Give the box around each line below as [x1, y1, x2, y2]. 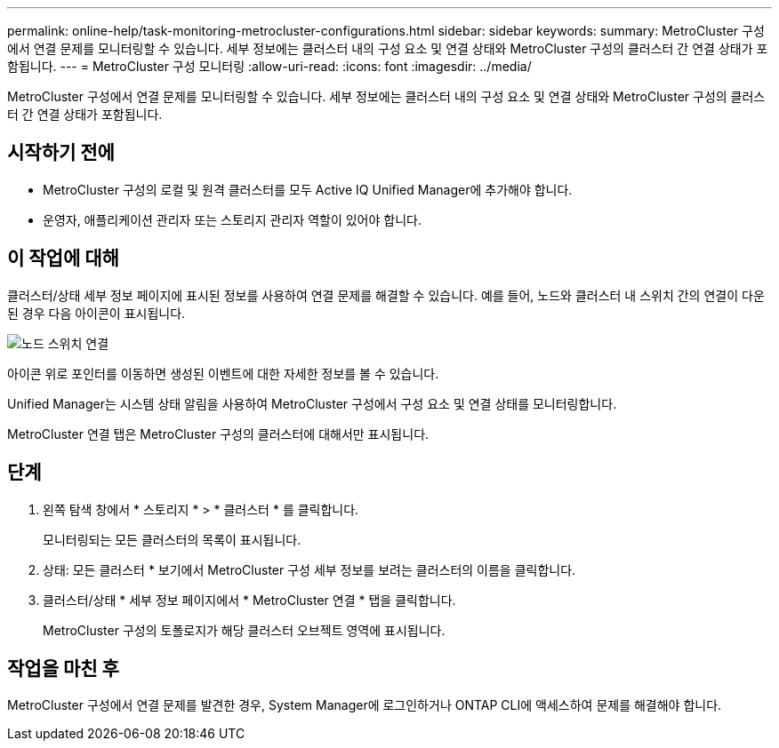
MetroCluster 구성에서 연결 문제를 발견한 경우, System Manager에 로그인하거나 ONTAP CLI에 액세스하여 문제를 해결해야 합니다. [7, 697, 722, 713]
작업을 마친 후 [7, 656, 119, 680]
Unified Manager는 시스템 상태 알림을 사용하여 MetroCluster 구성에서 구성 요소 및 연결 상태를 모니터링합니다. [7, 395, 617, 411]
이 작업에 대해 [7, 247, 119, 270]
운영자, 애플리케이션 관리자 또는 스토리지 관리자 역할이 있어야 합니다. [43, 211, 422, 227]
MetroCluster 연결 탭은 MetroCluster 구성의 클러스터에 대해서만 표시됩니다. [7, 426, 430, 442]
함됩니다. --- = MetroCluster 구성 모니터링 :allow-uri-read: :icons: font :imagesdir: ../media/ [7, 59, 532, 74]
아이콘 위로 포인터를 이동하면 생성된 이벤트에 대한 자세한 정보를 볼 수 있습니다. [7, 365, 439, 381]
